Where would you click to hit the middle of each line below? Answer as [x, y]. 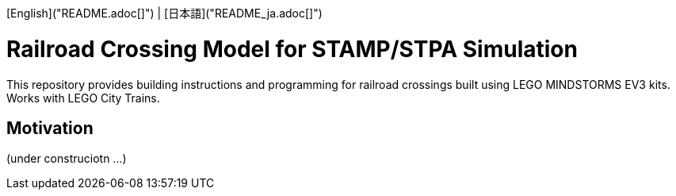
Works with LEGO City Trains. [83, 98]
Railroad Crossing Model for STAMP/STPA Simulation [292, 49]
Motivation [50, 128]
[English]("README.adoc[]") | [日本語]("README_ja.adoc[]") [164, 13]
